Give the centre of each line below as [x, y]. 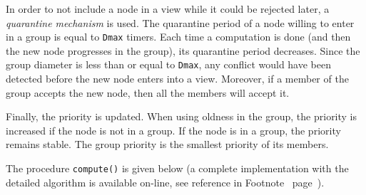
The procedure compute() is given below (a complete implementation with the [177, 168]
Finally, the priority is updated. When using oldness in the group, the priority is [182, 116]
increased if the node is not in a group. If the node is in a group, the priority [173, 130]
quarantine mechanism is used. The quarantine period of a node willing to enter [180, 22]
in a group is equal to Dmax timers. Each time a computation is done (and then [178, 37]
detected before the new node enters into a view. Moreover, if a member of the [177, 79]
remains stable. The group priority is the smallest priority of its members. [167, 144]
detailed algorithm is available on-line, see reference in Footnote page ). [165, 182]
